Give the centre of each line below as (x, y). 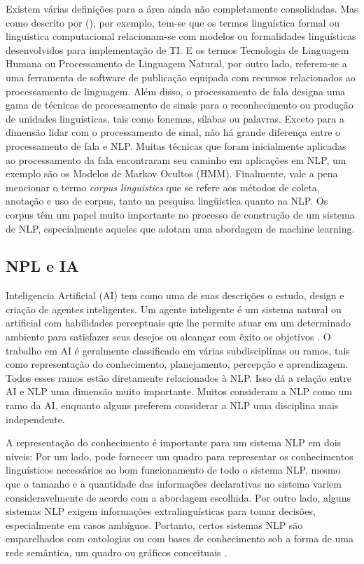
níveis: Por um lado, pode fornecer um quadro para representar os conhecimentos (180, 456)
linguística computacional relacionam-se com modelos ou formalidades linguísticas (181, 36)
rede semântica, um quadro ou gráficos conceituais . (117, 552)
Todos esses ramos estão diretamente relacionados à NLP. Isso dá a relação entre (178, 377)
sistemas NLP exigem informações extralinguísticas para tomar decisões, (161, 511)
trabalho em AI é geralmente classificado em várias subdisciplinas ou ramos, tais (178, 350)
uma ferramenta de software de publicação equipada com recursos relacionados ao (181, 77)
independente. (35, 419)
